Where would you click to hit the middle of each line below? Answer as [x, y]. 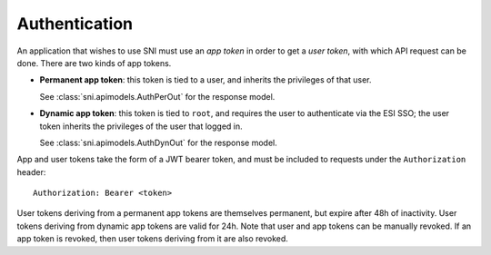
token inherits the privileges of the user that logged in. [141, 126]
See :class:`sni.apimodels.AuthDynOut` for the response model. [158, 142]
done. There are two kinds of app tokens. [94, 63]
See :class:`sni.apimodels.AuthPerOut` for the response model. [157, 96]
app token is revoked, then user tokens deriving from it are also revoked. [152, 239]
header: [31, 172]
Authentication [75, 24]
